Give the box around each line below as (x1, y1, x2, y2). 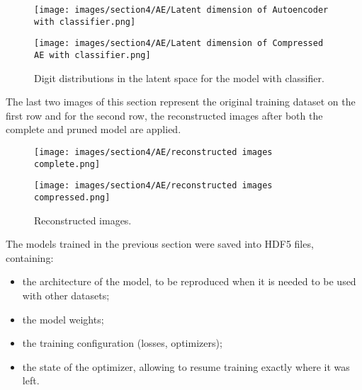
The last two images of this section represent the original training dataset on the (6, 94, 356, 109)
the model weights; (22, 311, 104, 326)
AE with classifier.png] (34, 50, 151, 60)
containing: (6, 250, 54, 265)
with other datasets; (22, 288, 110, 302)
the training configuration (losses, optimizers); (22, 335, 222, 350)
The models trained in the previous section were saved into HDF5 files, (6, 236, 314, 251)
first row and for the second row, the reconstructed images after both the (6, 108, 323, 122)
